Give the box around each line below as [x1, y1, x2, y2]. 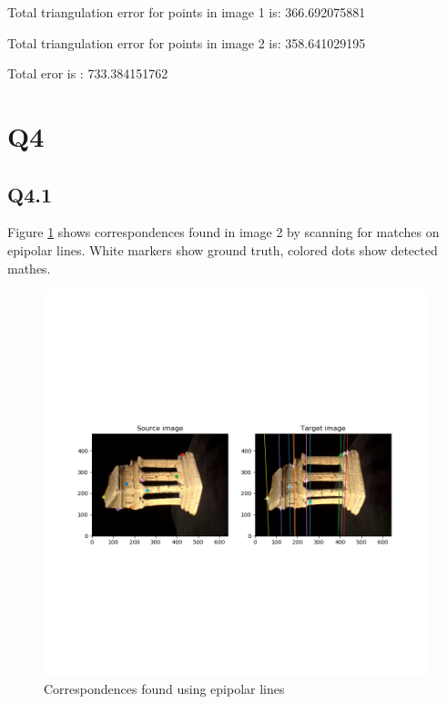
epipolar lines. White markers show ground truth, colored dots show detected [7, 240, 438, 259]
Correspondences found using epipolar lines [44, 678, 285, 698]
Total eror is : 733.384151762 [7, 64, 168, 83]
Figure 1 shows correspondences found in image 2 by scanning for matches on [7, 223, 440, 242]
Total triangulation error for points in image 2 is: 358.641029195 [7, 33, 366, 52]
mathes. [7, 258, 51, 277]
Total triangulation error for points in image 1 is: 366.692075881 [7, 3, 366, 21]
